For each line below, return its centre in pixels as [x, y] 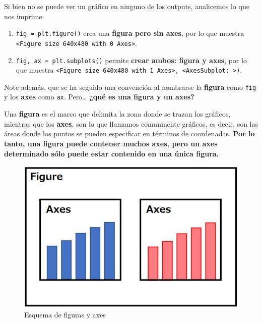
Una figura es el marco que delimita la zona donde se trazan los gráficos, [117, 114]
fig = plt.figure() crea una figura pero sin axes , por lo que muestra [130, 33]
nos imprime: [24, 16]
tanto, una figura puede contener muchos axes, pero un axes [111, 143]
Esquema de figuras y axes [65, 314]
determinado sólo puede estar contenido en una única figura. [112, 153]
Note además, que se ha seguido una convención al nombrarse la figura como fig [130, 87]
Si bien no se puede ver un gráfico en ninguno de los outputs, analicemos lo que [127, 6]
